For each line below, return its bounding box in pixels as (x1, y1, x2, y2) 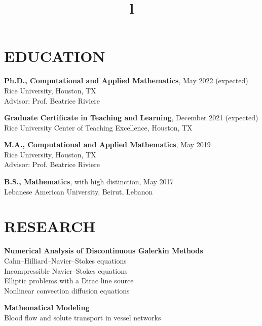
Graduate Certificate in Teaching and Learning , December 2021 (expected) (4, 112, 258, 123)
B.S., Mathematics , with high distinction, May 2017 (4, 176, 174, 187)
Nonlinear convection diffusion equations (4, 285, 130, 296)
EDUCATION (4, 46, 105, 67)
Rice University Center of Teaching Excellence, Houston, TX (4, 122, 193, 133)
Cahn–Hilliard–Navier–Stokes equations (4, 255, 127, 266)
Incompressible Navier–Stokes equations (4, 265, 128, 276)
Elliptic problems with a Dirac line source (4, 275, 134, 286)
